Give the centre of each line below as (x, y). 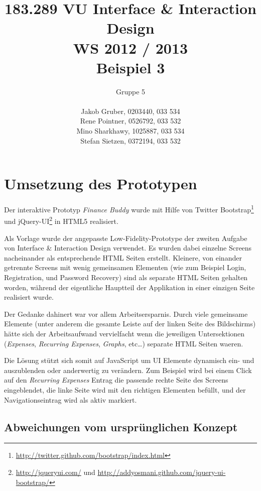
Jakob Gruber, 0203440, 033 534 (130, 111)
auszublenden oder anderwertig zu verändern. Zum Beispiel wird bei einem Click (128, 370)
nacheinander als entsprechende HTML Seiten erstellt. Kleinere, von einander (123, 257)
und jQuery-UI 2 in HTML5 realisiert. (61, 220)
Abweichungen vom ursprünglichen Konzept (121, 426)
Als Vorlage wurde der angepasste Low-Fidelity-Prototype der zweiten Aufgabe (126, 238)
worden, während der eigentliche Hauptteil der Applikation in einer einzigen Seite (129, 287)
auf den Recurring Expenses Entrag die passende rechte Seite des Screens (116, 380)
